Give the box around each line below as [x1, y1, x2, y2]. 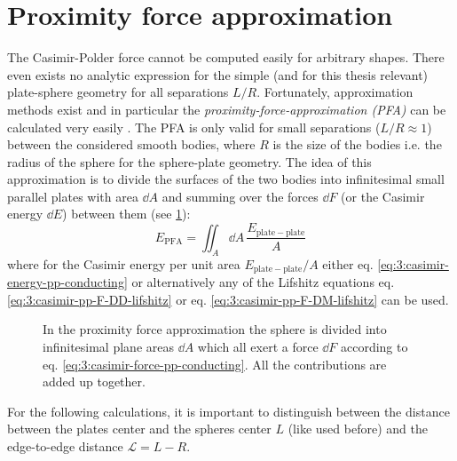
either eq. [322, 254, 374, 273]
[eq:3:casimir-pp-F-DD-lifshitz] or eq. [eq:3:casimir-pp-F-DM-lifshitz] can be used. [7, 290, 449, 308]
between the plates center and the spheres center [7, 419, 272, 438]
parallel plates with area [7, 187, 138, 205]
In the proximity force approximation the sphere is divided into [43, 320, 387, 338]
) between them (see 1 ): [62, 204, 191, 223]
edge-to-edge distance [7, 436, 123, 455]
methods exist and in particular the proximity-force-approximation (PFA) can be [7, 99, 446, 118]
